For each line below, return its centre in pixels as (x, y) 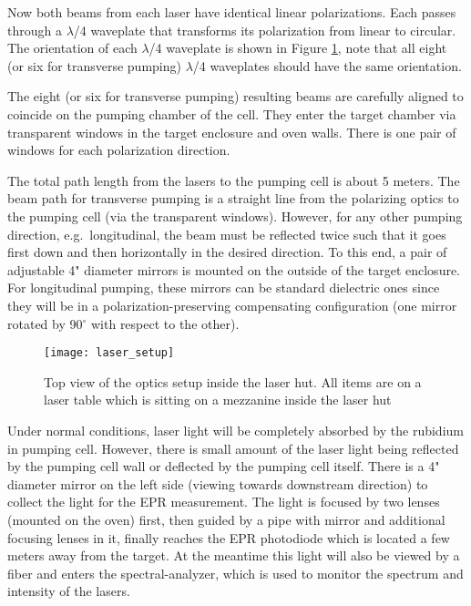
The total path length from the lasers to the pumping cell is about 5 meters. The (234, 180)
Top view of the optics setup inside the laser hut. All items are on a (233, 381)
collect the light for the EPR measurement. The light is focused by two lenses (224, 502)
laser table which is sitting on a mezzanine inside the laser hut (218, 400)
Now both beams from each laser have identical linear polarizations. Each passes (232, 12)
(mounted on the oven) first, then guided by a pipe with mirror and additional (226, 519)
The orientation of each (72, 48)
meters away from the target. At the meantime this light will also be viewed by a (234, 555)
